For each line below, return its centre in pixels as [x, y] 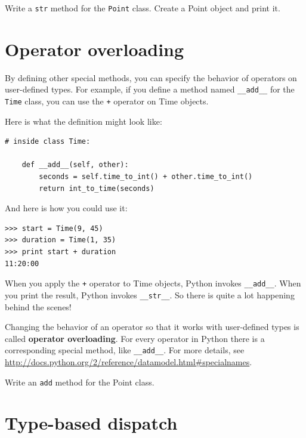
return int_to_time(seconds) [97, 188]
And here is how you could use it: [66, 208]
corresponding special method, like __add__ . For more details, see [125, 350]
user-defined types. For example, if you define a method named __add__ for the [150, 89]
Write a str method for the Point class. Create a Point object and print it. [143, 8]
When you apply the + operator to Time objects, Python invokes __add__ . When [153, 283]
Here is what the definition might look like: [84, 121]
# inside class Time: [48, 142]
